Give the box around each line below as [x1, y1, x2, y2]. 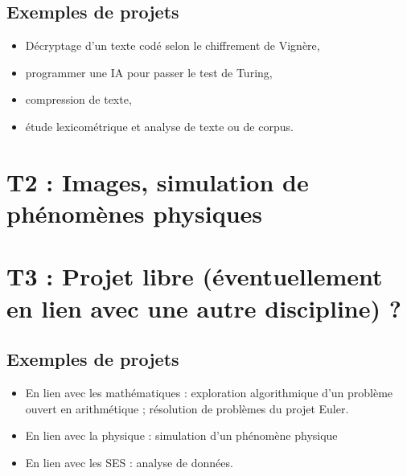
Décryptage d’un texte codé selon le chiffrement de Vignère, [25, 37, 320, 54]
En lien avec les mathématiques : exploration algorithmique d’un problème [25, 384, 393, 400]
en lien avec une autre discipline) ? [6, 291, 401, 324]
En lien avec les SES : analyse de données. [25, 453, 233, 470]
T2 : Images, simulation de [6, 165, 309, 198]
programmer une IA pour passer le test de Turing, [25, 64, 273, 80]
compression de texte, [25, 91, 132, 108]
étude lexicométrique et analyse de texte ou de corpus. [25, 117, 294, 134]
